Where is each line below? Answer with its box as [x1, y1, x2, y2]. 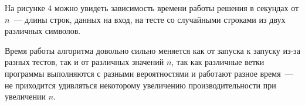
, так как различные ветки [171, 56, 265, 68]
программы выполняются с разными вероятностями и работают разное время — [5, 67, 293, 79]
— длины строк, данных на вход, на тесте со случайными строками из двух [13, 13, 286, 25]
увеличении [5, 90, 46, 102]
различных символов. [5, 25, 81, 37]
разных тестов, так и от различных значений [5, 56, 164, 68]
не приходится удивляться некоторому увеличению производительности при [5, 78, 276, 91]
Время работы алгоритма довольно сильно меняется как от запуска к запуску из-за [5, 44, 300, 56]
